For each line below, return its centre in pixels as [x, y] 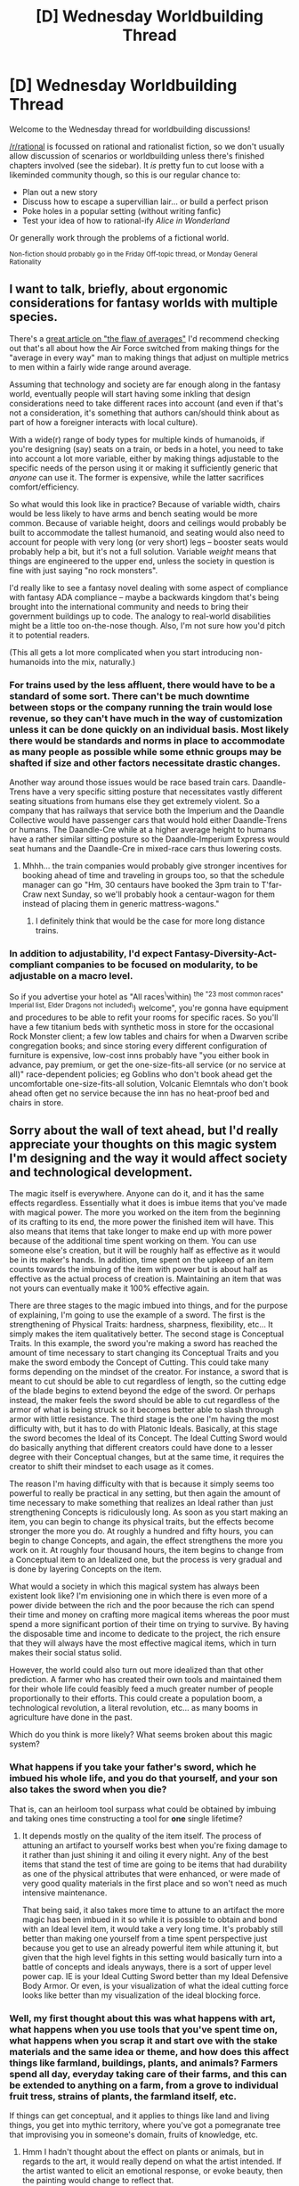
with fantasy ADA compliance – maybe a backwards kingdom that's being [144, 597]
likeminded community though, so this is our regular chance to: [125, 175]
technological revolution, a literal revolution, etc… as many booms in [134, 1708]
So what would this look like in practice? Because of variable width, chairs [145, 504]
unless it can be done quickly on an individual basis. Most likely [149, 729]
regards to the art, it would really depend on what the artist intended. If [152, 2161]
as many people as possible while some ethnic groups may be [145, 752]
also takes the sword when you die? [88, 1789]
